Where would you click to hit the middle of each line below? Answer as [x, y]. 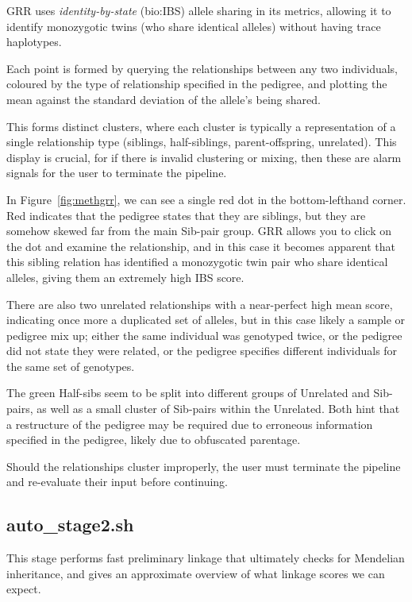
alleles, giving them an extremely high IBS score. [125, 277]
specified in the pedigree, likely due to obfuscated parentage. [154, 440]
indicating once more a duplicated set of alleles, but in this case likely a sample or [206, 320]
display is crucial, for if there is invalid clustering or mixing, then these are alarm [204, 157]
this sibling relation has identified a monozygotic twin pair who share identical [197, 262]
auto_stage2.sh [70, 525]
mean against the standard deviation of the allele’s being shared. [164, 99]
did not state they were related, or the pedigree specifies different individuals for [202, 351]
